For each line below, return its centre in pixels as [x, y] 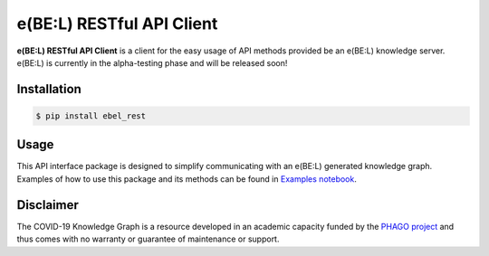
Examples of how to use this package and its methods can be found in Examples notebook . [187, 179]
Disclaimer [48, 205]
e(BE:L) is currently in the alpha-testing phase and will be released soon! [152, 62]
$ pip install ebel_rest [91, 116]
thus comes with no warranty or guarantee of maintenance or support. [148, 239]
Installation [49, 89]
